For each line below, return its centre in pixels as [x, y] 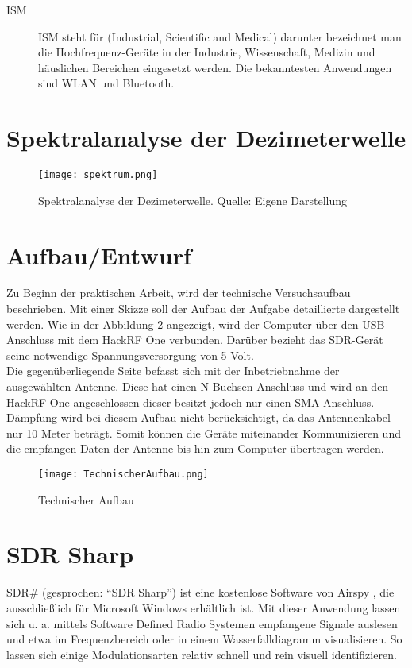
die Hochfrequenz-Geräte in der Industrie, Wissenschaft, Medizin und [207, 52]
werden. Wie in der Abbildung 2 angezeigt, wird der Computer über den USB [196, 324]
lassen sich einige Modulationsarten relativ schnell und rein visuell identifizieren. [202, 654]
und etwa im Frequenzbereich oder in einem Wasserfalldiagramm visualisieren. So [204, 639]
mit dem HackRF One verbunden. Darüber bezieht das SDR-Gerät [220, 340]
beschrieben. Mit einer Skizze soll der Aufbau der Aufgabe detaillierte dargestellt [203, 309]
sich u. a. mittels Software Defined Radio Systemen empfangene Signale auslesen [202, 623]
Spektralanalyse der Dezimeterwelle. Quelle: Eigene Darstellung [193, 200]
